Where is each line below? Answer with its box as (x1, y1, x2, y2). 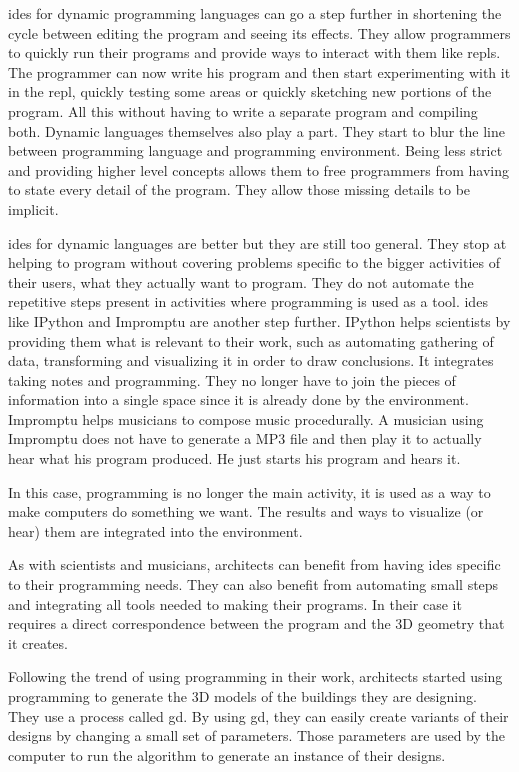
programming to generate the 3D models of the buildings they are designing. (8, 686, 477, 706)
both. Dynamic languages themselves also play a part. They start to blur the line (8, 120, 505, 141)
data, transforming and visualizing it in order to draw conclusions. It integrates (8, 350, 494, 371)
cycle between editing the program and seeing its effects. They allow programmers (8, 22, 511, 43)
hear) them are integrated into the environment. (8, 520, 303, 541)
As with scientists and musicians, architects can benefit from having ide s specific (8, 554, 501, 575)
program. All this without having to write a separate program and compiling (8, 100, 478, 121)
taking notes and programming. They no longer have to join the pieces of (8, 369, 456, 390)
